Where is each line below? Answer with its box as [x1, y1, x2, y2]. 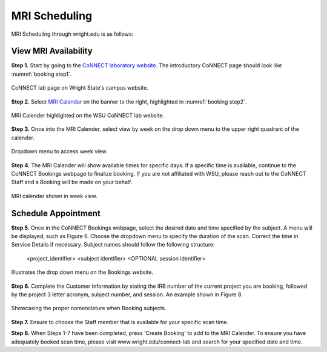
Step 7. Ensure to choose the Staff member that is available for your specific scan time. [11, 318, 229, 325]
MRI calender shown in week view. [11, 192, 97, 199]
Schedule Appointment [11, 208, 101, 218]
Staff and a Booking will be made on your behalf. [11, 179, 133, 186]
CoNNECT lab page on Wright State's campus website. [11, 84, 148, 91]
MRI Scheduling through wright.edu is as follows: [11, 30, 134, 38]
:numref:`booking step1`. [11, 70, 72, 78]
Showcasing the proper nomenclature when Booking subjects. [11, 305, 167, 312]
